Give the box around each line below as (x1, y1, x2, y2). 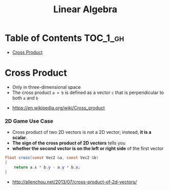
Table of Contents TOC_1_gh (5, 32, 125, 44)
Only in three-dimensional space (12, 84, 81, 90)
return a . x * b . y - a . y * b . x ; (14, 164, 81, 170)
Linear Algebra (53, 4, 117, 15)
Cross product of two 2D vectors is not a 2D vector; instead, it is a (12, 129, 152, 135)
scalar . (12, 134, 28, 141)
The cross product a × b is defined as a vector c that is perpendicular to (12, 89, 164, 96)
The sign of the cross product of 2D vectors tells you (12, 140, 126, 146)
